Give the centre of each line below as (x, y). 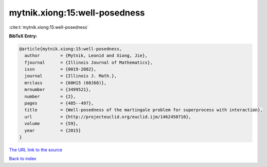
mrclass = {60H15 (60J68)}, (66, 83)
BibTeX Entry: (23, 36)
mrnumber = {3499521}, (58, 90)
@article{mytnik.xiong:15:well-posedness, (71, 49)
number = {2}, (50, 96)
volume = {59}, (52, 124)
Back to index (23, 159)
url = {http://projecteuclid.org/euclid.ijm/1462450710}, (108, 117)
